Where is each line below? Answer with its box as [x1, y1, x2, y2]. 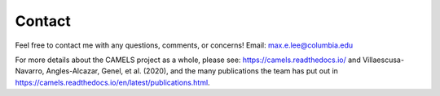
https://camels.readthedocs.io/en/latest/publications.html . [15, 77, 211, 87]
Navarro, [15, 66, 45, 76]
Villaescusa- [363, 55, 405, 65]
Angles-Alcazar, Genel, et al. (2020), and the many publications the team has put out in [46, 66, 338, 76]
